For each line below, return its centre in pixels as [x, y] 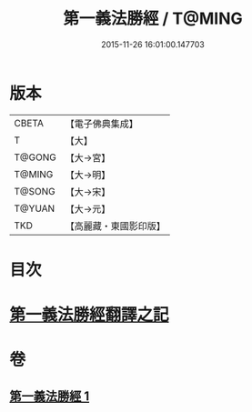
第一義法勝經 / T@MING [153, 19]
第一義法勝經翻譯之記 [90, 315]
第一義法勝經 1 [50, 396]
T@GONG [35, 157]
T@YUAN [35, 208]
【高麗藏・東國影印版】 [115, 226]
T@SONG [35, 191]
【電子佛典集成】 [101, 124]
